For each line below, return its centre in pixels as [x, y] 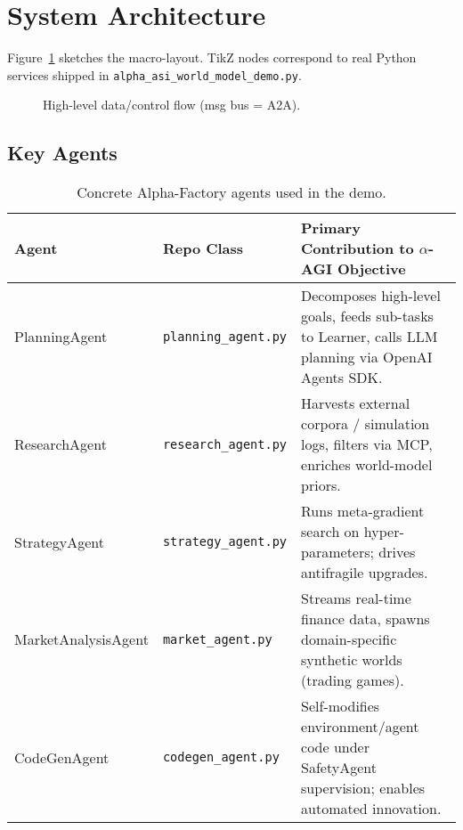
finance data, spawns [366, 619]
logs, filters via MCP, [367, 444]
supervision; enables [363, 788]
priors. [321, 485]
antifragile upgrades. [365, 573]
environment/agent [360, 727]
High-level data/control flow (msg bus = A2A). [172, 105]
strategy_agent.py [225, 542]
